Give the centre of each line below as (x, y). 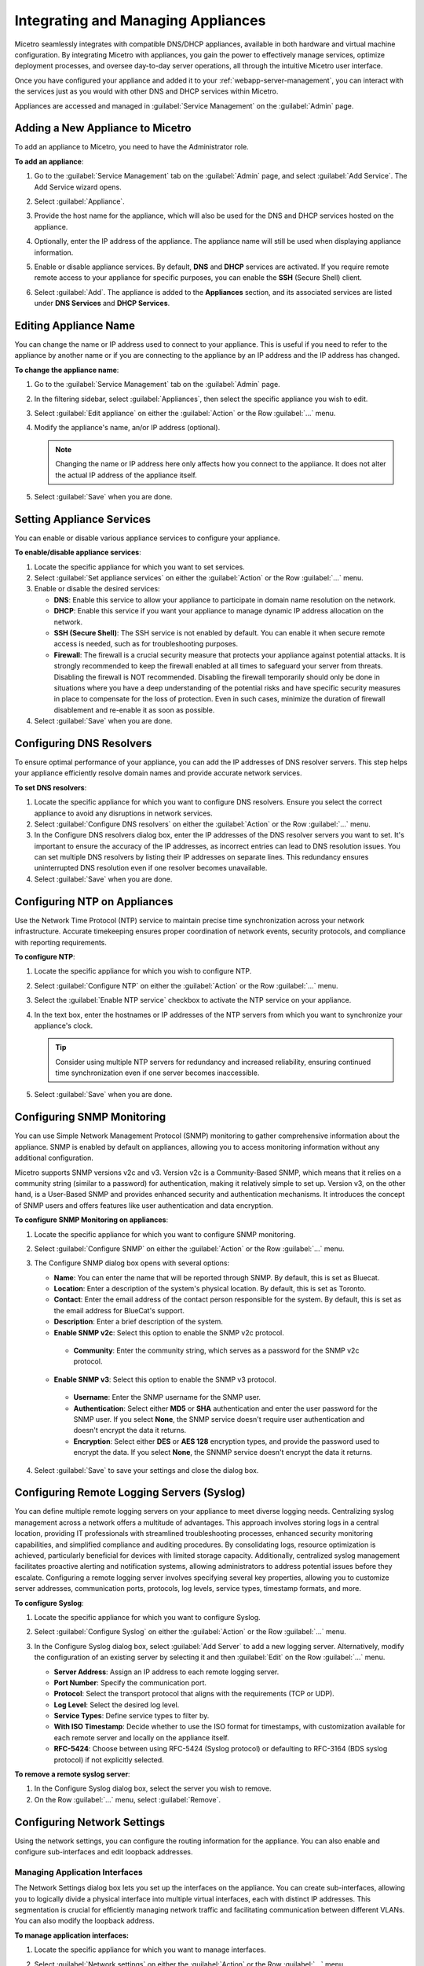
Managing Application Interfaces (79, 1872)
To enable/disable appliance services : (78, 552)
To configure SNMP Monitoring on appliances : (91, 1220)
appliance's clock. (64, 1025)
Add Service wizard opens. (78, 187)
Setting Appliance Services (83, 519)
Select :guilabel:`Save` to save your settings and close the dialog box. (146, 1470)
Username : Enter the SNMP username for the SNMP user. (167, 1397)
